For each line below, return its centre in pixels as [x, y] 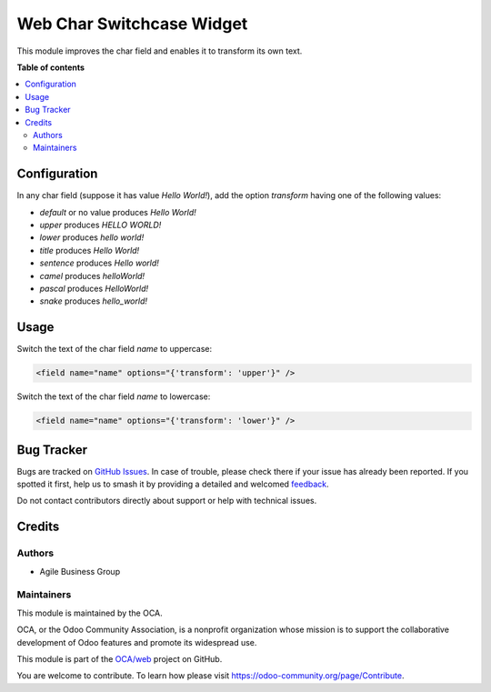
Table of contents [51, 67]
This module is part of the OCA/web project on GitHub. [120, 658]
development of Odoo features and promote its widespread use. [137, 642]
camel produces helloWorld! [92, 276]
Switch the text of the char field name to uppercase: [115, 349]
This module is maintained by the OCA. [90, 613]
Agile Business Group [80, 571]
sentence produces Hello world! [99, 263]
